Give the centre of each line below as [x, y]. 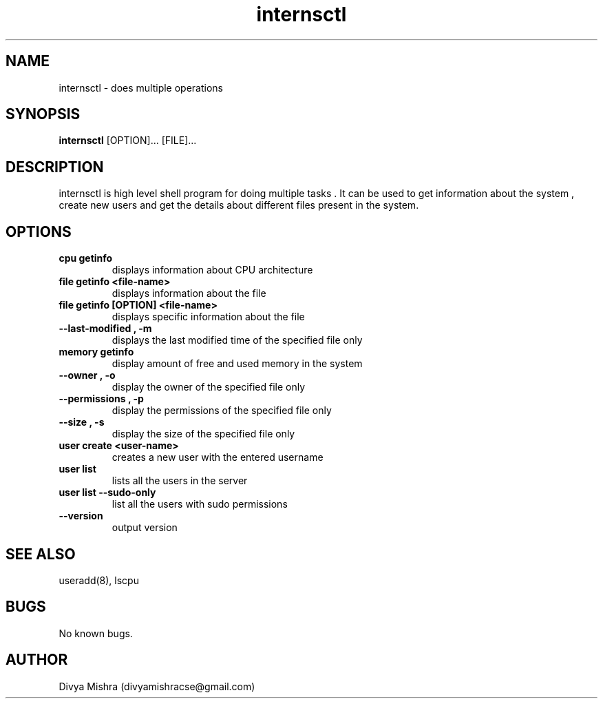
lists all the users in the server [180, 481]
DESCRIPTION [55, 167]
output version [145, 528]
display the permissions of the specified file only [222, 411]
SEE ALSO [41, 554]
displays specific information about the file [208, 317]
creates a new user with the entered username [218, 457]
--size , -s [82, 422]
